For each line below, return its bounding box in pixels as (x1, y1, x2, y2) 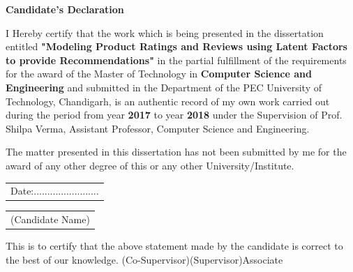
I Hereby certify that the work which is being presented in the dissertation (6, 25, 324, 40)
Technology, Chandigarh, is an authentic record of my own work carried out (6, 93, 330, 108)
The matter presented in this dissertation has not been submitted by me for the (6, 144, 347, 159)
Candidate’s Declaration (6, 2, 124, 16)
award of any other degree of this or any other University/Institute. (6, 158, 294, 172)
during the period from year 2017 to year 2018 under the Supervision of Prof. (6, 107, 343, 122)
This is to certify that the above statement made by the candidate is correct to (6, 239, 343, 253)
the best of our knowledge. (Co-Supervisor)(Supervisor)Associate (6, 252, 283, 266)
